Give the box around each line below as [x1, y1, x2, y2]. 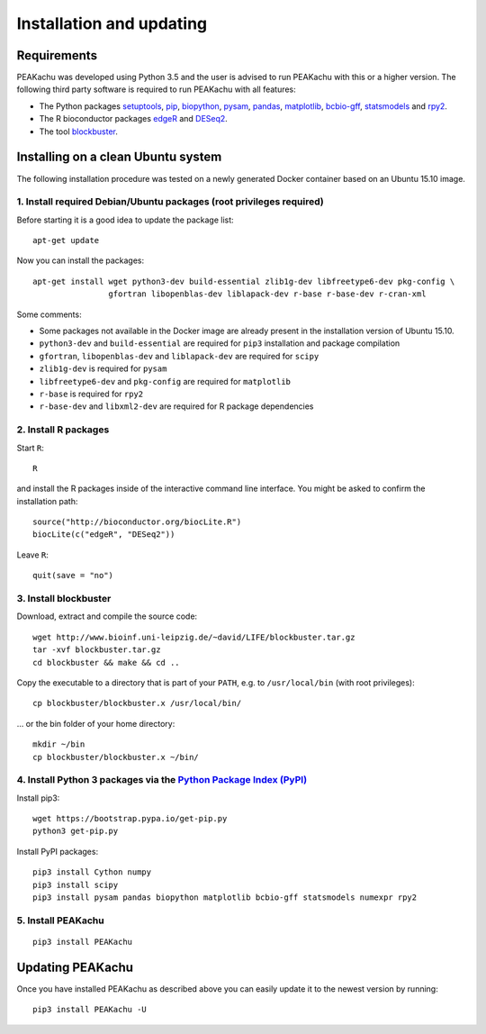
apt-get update [32, 235, 100, 246]
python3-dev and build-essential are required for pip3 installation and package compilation [39, 338, 400, 349]
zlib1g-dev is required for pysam [39, 363, 167, 374]
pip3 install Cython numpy [32, 867, 152, 877]
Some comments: [16, 309, 82, 320]
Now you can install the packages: [16, 255, 145, 266]
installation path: [16, 495, 78, 506]
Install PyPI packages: [16, 846, 99, 857]
